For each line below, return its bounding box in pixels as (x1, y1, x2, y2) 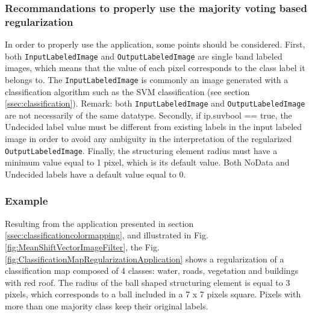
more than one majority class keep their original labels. (5, 299, 208, 312)
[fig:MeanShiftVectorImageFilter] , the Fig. (5, 240, 160, 253)
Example (5, 193, 48, 208)
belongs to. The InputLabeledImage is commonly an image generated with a (5, 73, 289, 85)
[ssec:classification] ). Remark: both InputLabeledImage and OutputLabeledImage (5, 97, 305, 110)
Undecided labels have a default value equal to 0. (5, 167, 186, 180)
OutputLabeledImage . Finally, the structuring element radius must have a (5, 144, 278, 156)
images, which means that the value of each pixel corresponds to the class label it (5, 61, 305, 74)
